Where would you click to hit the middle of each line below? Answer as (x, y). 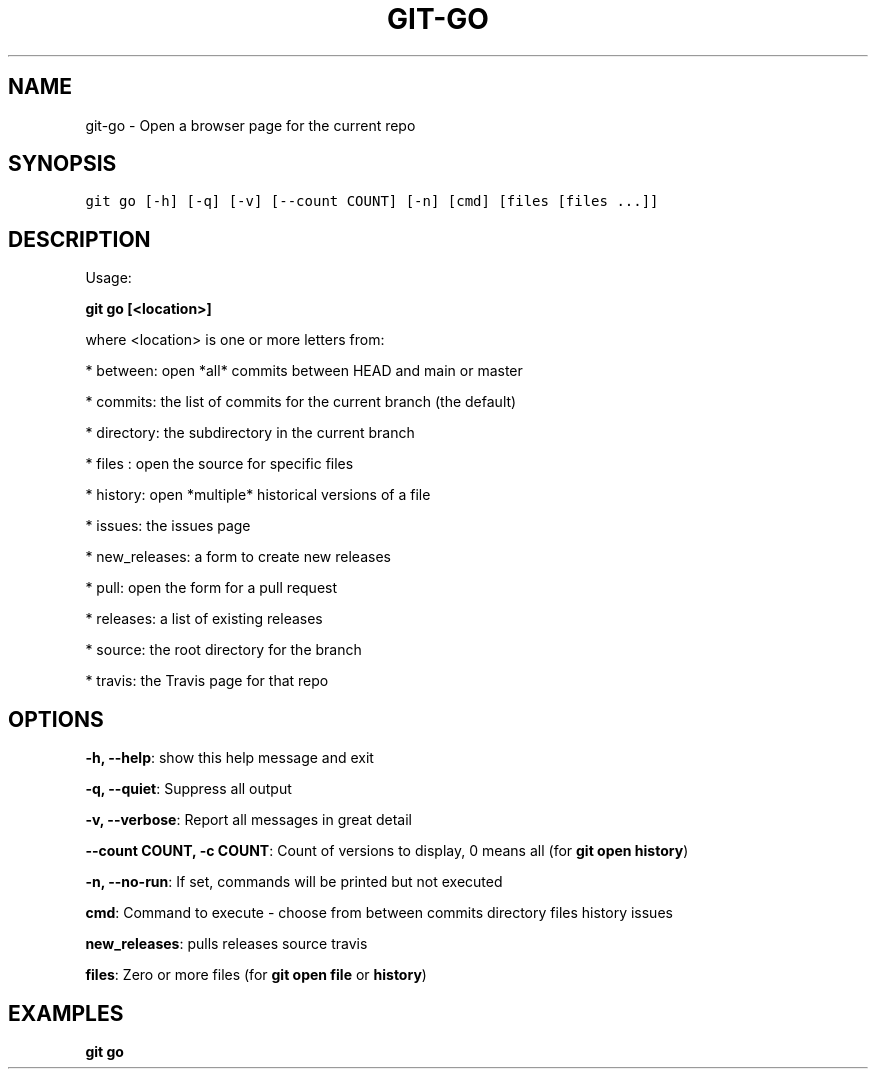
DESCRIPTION (79, 239)
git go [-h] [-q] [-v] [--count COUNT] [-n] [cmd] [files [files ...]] (372, 201)
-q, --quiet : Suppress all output (188, 789)
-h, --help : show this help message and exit (229, 758)
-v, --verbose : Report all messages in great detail (249, 820)
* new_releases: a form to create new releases (238, 557)
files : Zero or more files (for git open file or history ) (256, 975)
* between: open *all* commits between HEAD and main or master (304, 371)
